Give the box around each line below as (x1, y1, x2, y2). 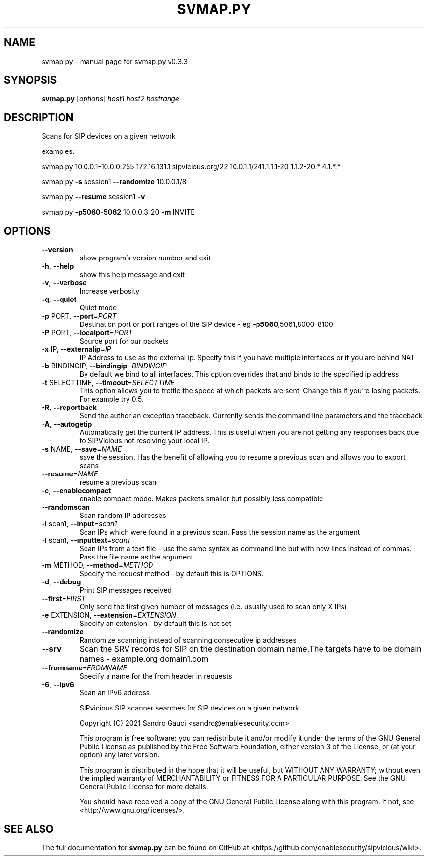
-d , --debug (42, 578, 81, 586)
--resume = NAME (42, 470, 98, 478)
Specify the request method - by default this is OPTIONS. (79, 569, 264, 578)
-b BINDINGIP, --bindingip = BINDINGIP (42, 362, 167, 370)
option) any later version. (79, 751, 160, 759)
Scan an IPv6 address (79, 688, 150, 697)
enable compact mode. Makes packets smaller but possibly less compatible (79, 494, 323, 503)
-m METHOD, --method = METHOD (42, 561, 153, 570)
